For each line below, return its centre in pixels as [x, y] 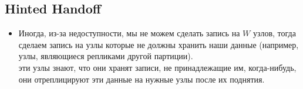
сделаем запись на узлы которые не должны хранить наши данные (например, [159, 44]
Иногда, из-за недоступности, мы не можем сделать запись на [129, 33]
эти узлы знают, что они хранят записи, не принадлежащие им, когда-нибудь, [157, 67]
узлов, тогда [274, 33]
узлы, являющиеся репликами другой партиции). [106, 56]
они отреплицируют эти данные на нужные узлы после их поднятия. [142, 79]
